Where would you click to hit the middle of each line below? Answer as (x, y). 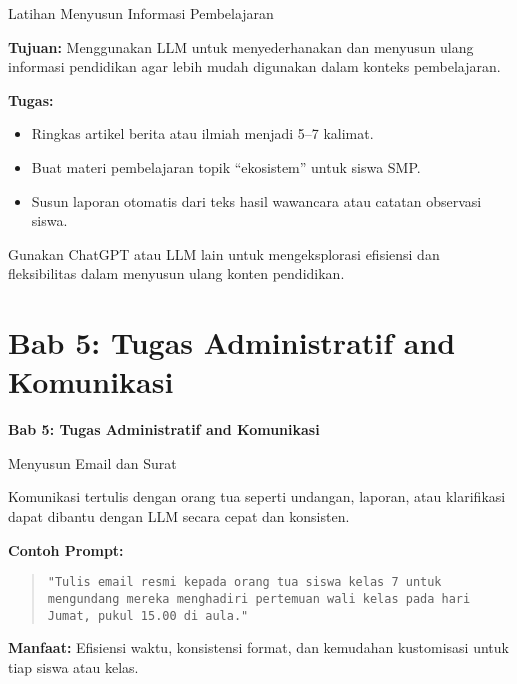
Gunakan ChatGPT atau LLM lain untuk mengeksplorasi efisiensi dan (224, 253)
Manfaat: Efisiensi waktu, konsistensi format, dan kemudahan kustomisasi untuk (258, 647)
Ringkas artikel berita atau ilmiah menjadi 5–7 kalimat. (202, 133)
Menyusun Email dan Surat (92, 462)
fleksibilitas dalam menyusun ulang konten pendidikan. (176, 273)
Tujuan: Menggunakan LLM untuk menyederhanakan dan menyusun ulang (241, 46)
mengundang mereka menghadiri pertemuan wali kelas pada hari (259, 598)
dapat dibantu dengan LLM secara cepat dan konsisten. (179, 516)
